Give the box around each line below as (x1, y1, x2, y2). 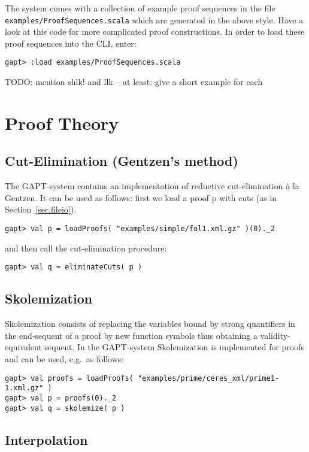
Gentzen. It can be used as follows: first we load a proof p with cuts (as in (5, 191, 277, 204)
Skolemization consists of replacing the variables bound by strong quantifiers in (5, 317, 295, 330)
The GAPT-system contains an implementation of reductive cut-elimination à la (5, 180, 299, 192)
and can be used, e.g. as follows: (5, 352, 124, 365)
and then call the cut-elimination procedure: (5, 241, 167, 254)
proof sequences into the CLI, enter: (5, 37, 137, 49)
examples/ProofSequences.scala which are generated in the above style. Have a (5, 13, 304, 26)
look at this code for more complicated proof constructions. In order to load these (5, 25, 305, 38)
